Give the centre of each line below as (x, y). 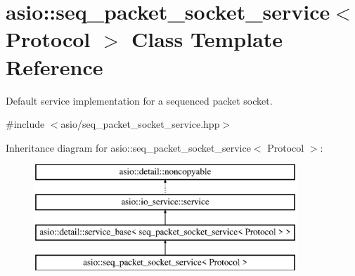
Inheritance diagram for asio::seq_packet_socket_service (128, 147)
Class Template (207, 39)
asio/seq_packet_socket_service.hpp (140, 124)
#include (25, 124)
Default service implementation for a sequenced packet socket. (139, 100)
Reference (54, 66)
